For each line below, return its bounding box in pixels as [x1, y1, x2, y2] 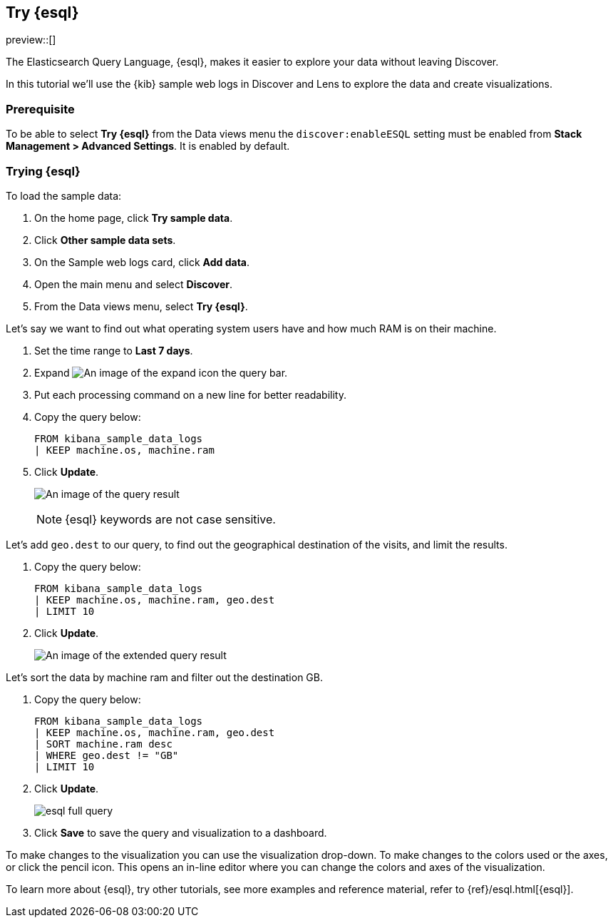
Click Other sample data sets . [34, 233, 176, 246]
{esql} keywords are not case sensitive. [65, 511, 276, 526]
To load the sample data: [6, 189, 122, 202]
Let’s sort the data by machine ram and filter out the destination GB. [6, 670, 324, 683]
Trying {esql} [6, 163, 81, 178]
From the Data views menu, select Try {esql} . [34, 300, 248, 312]
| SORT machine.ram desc [34, 738, 172, 750]
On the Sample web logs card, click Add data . [34, 255, 250, 268]
